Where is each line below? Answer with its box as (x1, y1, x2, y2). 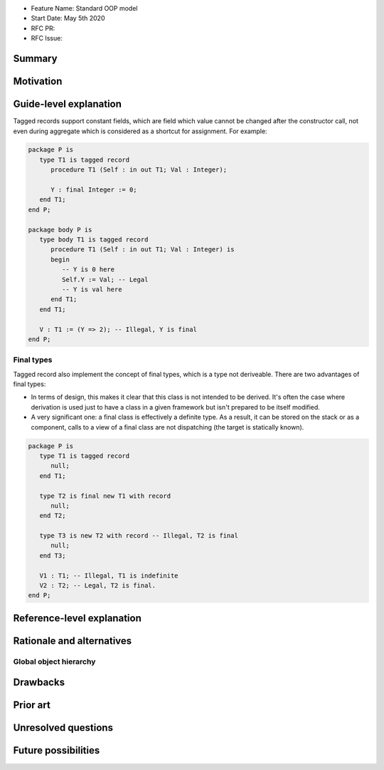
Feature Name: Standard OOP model (31, 4, 138, 12)
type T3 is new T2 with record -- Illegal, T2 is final (39, 531, 238, 540)
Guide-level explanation (13, 98, 122, 110)
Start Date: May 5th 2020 (31, 14, 105, 23)
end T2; (39, 511, 66, 520)
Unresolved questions (13, 722, 114, 734)
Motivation (13, 76, 63, 87)
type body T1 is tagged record (39, 236, 149, 244)
